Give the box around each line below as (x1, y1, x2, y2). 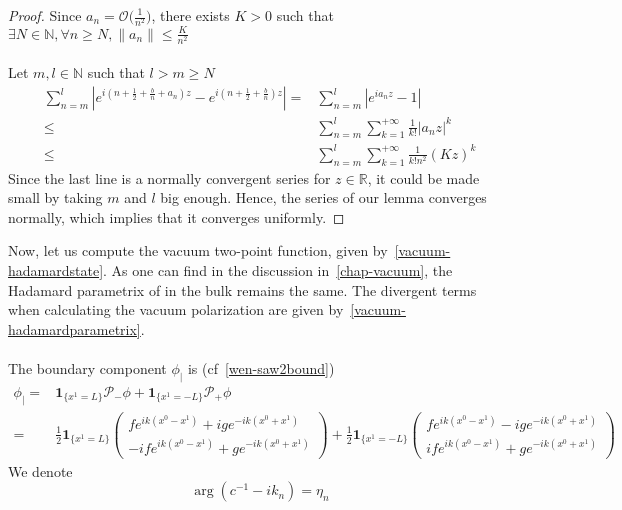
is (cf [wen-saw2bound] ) (187, 358, 335, 379)
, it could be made (367, 167, 480, 188)
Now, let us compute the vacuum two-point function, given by (8, 240, 388, 261)
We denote (8, 460, 73, 481)
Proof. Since (8, 5, 82, 25)
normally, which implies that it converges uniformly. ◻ (8, 206, 345, 227)
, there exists (151, 5, 230, 25)
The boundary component (8, 358, 167, 379)
